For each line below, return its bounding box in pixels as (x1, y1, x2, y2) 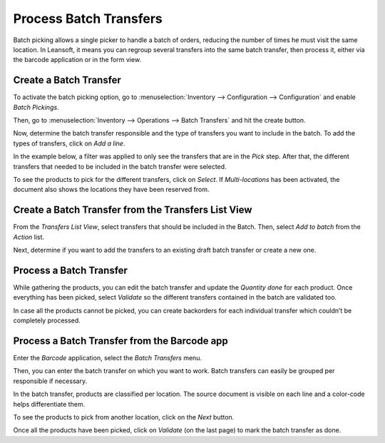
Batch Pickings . (13, 103, 60, 111)
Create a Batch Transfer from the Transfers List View (13, 204, 252, 216)
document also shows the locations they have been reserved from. (13, 185, 210, 194)
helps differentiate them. (13, 399, 86, 408)
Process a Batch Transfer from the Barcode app (13, 335, 228, 347)
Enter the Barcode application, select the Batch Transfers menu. (13, 354, 202, 362)
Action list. (13, 233, 45, 241)
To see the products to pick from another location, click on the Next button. (13, 412, 235, 421)
